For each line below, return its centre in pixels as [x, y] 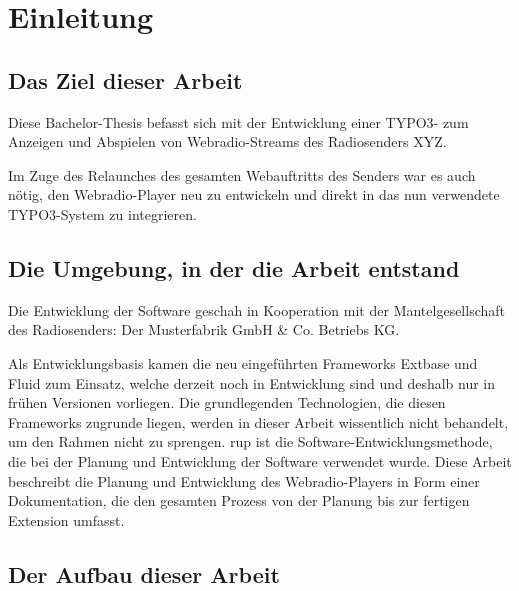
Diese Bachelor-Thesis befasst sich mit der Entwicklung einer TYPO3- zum [238, 121]
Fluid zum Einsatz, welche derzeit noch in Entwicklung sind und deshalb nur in [252, 382]
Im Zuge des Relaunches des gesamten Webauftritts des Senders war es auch [242, 174]
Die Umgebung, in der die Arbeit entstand [234, 267]
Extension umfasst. [66, 519]
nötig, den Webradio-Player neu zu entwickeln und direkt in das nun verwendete [254, 194]
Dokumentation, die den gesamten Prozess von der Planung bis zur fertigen [239, 500]
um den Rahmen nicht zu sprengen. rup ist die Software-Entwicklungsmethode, [250, 441]
